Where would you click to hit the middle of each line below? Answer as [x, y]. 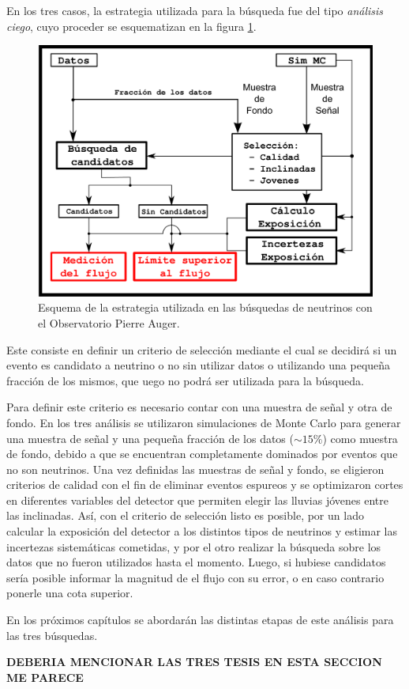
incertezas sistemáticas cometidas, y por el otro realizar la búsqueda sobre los [194, 546]
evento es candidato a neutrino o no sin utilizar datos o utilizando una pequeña [199, 365]
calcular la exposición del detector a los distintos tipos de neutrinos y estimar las [202, 531]
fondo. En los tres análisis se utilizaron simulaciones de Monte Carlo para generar [204, 422]
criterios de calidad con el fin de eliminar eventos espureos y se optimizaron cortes [205, 485]
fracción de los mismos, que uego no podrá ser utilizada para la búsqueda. [185, 380]
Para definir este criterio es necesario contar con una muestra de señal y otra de [199, 407]
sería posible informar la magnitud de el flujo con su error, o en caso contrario [195, 577]
